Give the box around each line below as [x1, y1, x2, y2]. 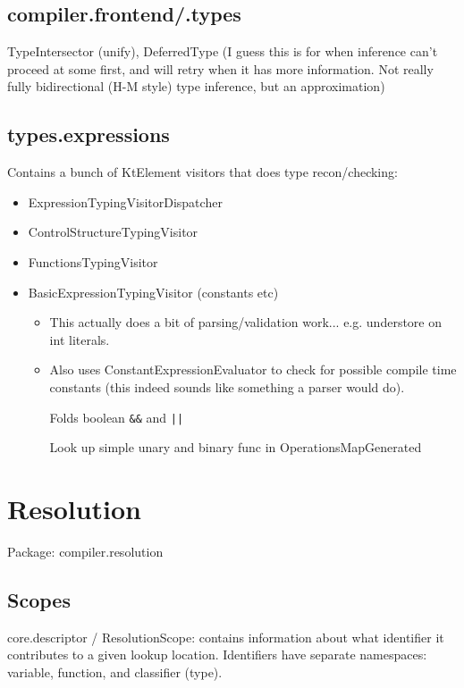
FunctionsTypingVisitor [28, 252, 158, 271]
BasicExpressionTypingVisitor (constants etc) [28, 282, 279, 301]
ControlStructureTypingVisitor [28, 222, 198, 241]
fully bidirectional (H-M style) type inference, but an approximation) [7, 77, 385, 96]
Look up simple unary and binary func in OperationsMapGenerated [49, 438, 422, 457]
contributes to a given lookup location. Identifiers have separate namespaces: [7, 645, 427, 664]
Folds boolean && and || [49, 407, 184, 426]
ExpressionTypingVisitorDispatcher [28, 192, 223, 211]
